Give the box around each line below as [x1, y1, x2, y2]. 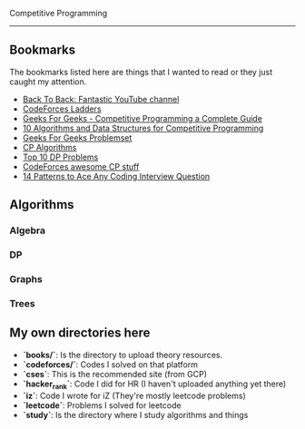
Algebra [9, 224, 45, 237]
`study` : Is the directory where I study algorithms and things [22, 409, 249, 420]
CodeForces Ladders [22, 103, 102, 114]
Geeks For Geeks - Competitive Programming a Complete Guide [22, 112, 263, 123]
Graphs [9, 272, 43, 285]
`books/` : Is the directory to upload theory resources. [22, 349, 223, 360]
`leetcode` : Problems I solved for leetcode [22, 399, 182, 411]
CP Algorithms [22, 141, 77, 152]
